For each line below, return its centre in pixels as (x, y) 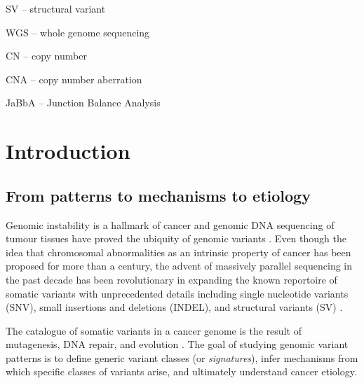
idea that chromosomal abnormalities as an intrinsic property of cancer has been (178, 252)
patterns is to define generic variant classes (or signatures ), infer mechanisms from (182, 357)
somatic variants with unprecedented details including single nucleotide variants (177, 293)
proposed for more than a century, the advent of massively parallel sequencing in (179, 266)
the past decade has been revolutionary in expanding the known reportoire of (171, 279)
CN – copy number (46, 56)
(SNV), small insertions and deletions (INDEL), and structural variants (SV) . (174, 307)
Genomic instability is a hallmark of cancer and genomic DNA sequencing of (170, 224)
